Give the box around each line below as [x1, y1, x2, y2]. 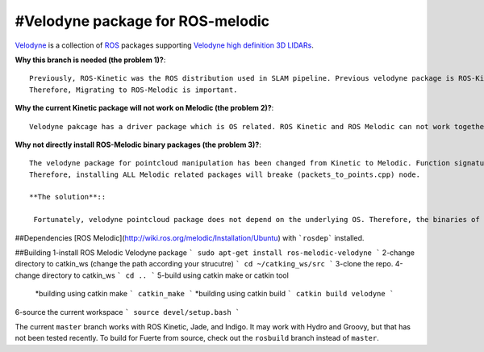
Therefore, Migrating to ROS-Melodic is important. [29, 85, 238, 94]
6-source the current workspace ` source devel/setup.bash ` [15, 307, 240, 316]
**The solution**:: [29, 192, 106, 202]
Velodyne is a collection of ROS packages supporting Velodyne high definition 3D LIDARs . [15, 40, 314, 50]
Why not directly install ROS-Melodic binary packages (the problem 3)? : [15, 140, 261, 149]
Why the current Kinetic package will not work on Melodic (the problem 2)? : [15, 103, 274, 113]
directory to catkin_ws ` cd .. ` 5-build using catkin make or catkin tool [41, 270, 290, 280]
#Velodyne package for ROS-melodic [15, 12, 270, 30]
